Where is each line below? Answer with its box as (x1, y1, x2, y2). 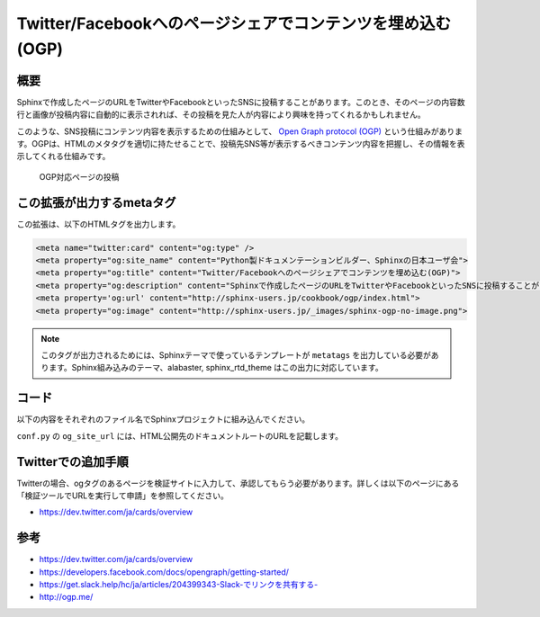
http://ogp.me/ (39, 592, 94, 603)
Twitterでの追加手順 (16, 454, 130, 469)
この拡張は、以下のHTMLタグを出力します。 (16, 219, 181, 229)
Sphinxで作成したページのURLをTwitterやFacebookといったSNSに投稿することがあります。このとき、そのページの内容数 (16, 96, 465, 107)
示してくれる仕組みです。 (16, 151, 111, 162)
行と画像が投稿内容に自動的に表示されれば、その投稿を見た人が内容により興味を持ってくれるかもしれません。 (16, 109, 427, 121)
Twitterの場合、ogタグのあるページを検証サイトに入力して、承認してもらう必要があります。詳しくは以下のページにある (16, 478, 460, 488)
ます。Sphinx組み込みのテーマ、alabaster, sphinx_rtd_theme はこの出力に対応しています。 (48, 362, 383, 373)
